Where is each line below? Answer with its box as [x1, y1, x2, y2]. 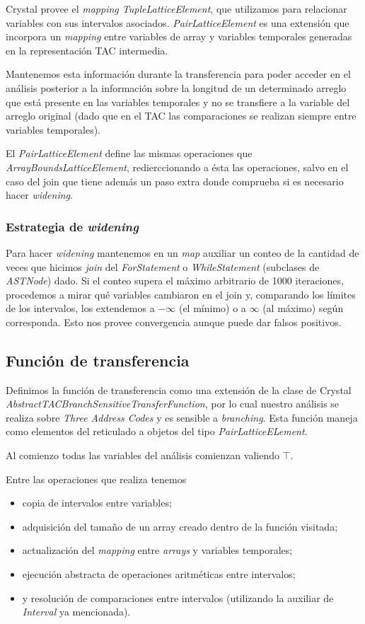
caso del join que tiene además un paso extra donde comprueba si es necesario [6, 173, 344, 188]
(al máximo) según [262, 301, 344, 316]
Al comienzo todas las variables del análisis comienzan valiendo [6, 448, 279, 463]
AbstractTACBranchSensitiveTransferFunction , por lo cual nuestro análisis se [6, 396, 340, 411]
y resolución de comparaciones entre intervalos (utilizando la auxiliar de [22, 590, 334, 605]
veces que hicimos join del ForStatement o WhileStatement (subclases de [6, 259, 320, 274]
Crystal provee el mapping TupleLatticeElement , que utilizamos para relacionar [6, 1, 347, 16]
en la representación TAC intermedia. [6, 42, 168, 57]
